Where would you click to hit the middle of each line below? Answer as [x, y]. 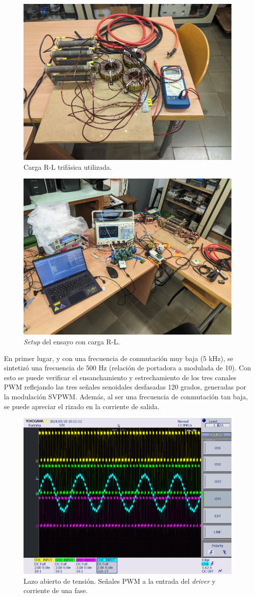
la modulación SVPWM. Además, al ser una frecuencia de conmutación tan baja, [126, 396]
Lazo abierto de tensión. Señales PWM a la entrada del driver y [120, 581]
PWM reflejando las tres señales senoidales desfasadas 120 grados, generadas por [125, 387]
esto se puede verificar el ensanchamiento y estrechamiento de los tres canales [120, 377]
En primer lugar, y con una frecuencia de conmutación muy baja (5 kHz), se [119, 358]
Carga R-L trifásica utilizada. [68, 167]
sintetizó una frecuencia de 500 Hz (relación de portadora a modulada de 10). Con [127, 368]
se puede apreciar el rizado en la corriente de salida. [82, 406]
